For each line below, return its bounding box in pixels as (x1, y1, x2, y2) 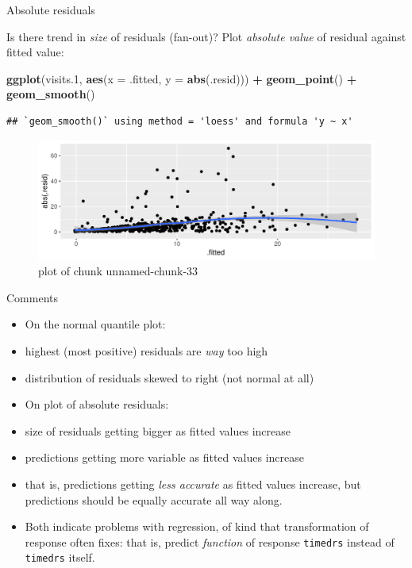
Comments (6, 289, 59, 305)
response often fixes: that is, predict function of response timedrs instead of (25, 533, 395, 550)
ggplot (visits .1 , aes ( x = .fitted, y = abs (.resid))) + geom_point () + (6, 70, 357, 86)
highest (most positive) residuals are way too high (25, 343, 268, 359)
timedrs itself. (25, 549, 95, 566)
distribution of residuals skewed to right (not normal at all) (25, 369, 314, 386)
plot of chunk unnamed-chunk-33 (38, 263, 198, 279)
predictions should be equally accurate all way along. (25, 491, 283, 508)
